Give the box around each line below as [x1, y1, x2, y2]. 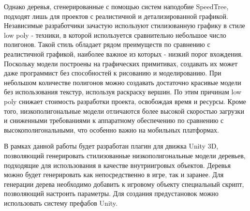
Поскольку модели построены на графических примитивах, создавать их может [4, 58, 237, 68]
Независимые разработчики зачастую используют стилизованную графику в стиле [4, 20, 245, 30]
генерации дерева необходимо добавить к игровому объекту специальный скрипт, [4, 179, 244, 189]
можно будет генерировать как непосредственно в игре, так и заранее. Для [4, 169, 224, 180]
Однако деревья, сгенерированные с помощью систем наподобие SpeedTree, [4, 1, 229, 11]
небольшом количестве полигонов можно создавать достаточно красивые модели [4, 77, 241, 87]
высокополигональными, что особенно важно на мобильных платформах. [4, 124, 219, 135]
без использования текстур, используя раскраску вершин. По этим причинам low [4, 87, 242, 97]
